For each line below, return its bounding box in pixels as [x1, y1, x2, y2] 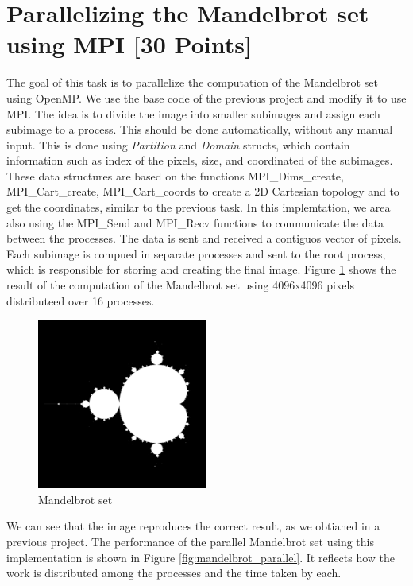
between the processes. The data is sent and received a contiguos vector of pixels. [6, 230, 402, 246]
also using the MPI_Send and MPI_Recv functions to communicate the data [6, 214, 384, 231]
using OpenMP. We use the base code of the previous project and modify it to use [6, 89, 407, 106]
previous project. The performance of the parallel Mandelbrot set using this [6, 534, 374, 549]
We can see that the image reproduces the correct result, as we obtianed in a [6, 518, 380, 534]
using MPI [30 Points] [6, 28, 252, 60]
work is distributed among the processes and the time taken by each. [6, 565, 342, 581]
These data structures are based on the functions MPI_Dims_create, [6, 167, 344, 184]
